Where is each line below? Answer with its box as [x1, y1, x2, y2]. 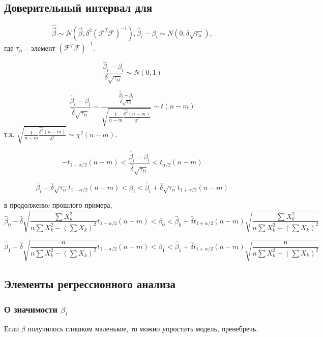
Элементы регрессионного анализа [4, 276, 175, 292]
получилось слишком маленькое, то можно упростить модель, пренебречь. [27, 323, 258, 334]
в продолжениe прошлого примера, [4, 200, 112, 210]
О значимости [4, 302, 57, 315]
